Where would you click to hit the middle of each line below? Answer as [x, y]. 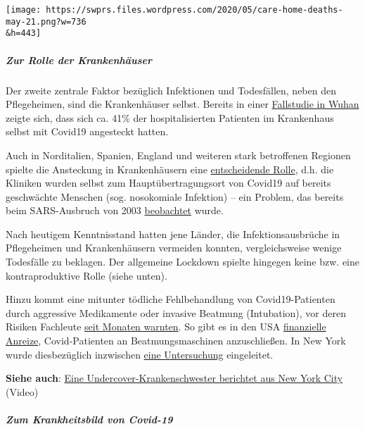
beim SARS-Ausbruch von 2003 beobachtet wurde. [115, 210]
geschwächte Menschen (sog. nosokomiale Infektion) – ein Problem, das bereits [175, 196]
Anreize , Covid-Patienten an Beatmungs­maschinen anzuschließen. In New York [176, 341]
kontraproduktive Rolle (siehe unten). [87, 275]
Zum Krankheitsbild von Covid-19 [89, 419]
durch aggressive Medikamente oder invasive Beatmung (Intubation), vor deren [176, 312]
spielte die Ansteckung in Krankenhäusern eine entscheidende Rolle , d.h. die [170, 169]
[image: [24, 10]
